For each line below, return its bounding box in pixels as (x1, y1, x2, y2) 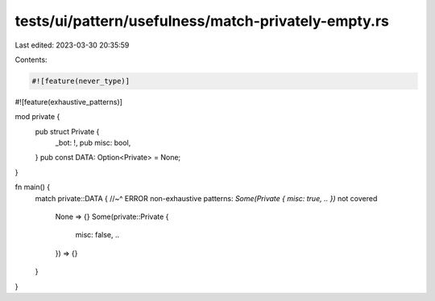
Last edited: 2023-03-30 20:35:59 (14, 40, 130, 50)
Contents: (14, 55, 48, 64)
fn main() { (14, 182, 51, 192)
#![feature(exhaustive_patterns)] (14, 97, 122, 106)
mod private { (14, 112, 60, 122)
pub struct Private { (35, 126, 100, 136)
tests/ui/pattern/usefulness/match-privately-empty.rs (14, 12, 390, 30)
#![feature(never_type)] (31, 76, 130, 85)
